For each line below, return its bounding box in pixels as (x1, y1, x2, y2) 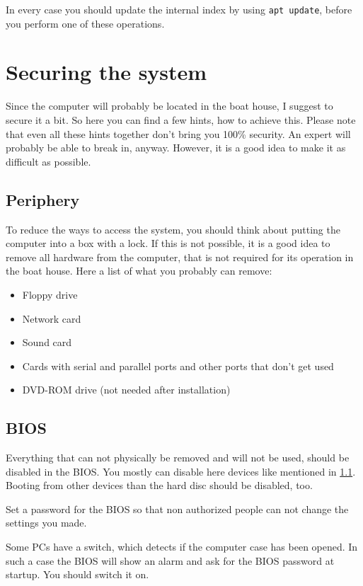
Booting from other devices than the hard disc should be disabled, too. (6, 478, 313, 493)
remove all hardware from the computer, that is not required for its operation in (6, 249, 354, 264)
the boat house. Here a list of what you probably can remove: (6, 263, 272, 278)
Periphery (6, 188, 80, 210)
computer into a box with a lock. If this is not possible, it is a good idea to (6, 236, 330, 251)
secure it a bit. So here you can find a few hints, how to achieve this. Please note (6, 112, 356, 127)
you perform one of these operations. (6, 16, 165, 30)
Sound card (22, 335, 72, 350)
